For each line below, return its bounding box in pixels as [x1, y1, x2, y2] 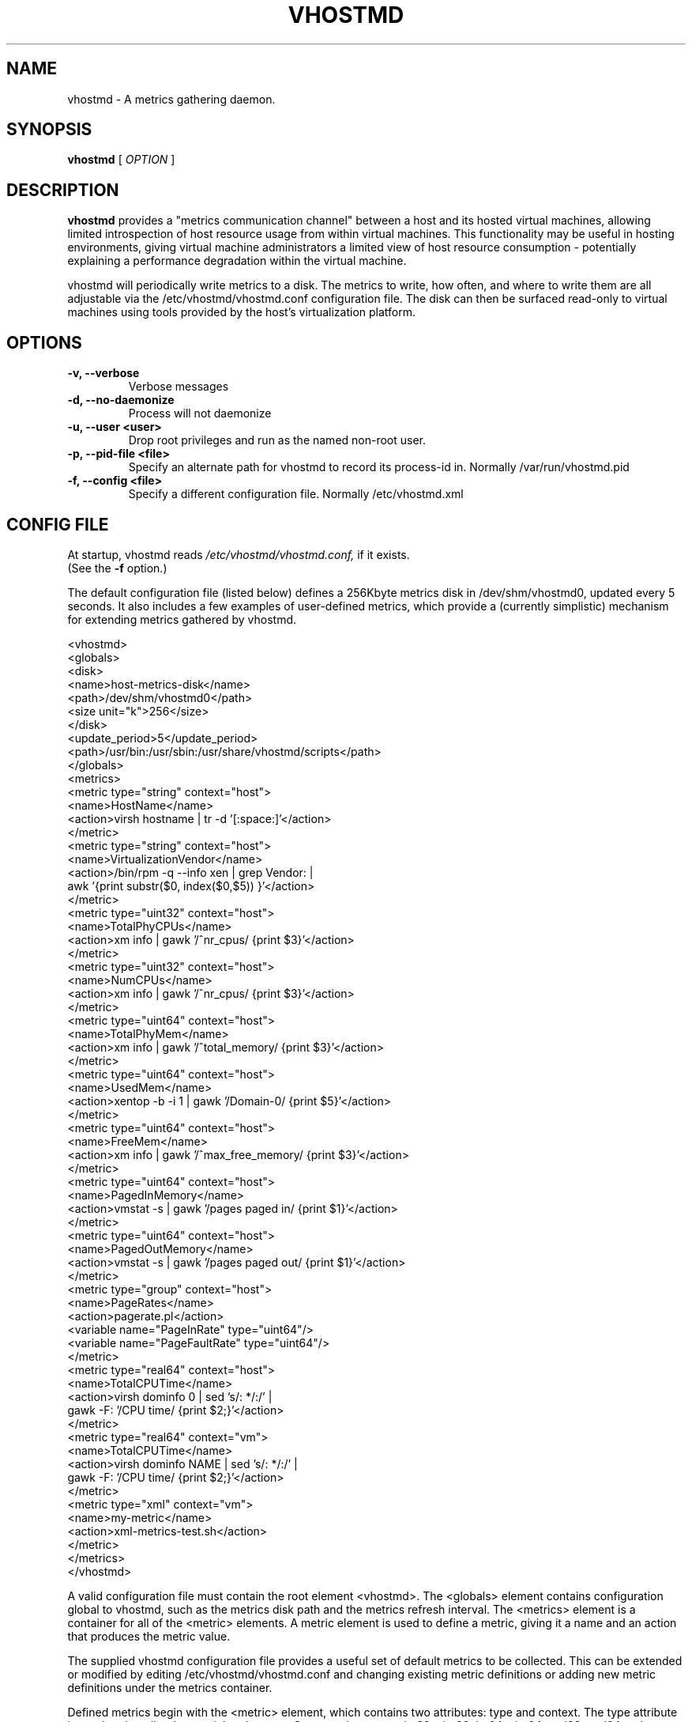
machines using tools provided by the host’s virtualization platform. [67, 305, 416, 319]
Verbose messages [128, 380, 229, 394]
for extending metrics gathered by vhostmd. [67, 612, 297, 626]
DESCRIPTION [6, 179, 119, 200]
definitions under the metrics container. [67, 1680, 273, 1694]
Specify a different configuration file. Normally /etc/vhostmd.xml [128, 487, 464, 501]
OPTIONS [6, 332, 82, 353]
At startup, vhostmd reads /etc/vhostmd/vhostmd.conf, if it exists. [67, 547, 410, 561]
